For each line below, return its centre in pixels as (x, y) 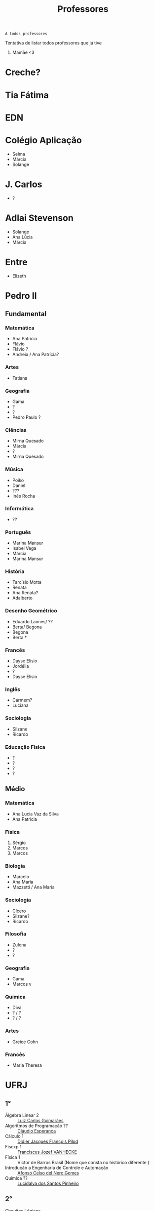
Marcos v (22, 984)
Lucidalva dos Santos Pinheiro (48, 1183)
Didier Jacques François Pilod (48, 1141)
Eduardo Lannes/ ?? (33, 621)
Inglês (13, 689)
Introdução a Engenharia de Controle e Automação (57, 1168)
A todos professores (26, 34)
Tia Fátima (27, 95)
